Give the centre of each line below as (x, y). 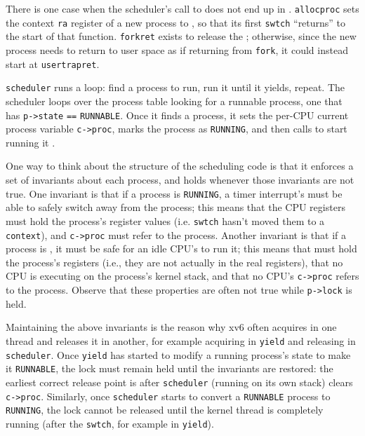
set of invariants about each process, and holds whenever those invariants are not (180, 180)
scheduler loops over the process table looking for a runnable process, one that (174, 101)
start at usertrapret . (53, 63)
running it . (31, 142)
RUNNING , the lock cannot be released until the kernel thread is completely (165, 410)
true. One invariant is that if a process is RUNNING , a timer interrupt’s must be (174, 193)
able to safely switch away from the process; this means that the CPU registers (175, 207)
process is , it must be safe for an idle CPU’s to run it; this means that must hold (181, 248)
